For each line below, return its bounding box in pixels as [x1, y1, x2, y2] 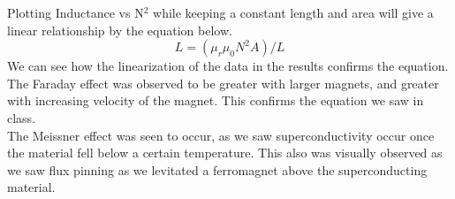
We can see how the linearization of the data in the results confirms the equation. [7, 57, 449, 75]
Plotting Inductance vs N [7, 4, 144, 21]
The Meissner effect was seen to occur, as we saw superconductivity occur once [7, 126, 435, 144]
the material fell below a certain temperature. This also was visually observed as [7, 143, 443, 162]
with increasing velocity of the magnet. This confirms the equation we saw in [7, 91, 424, 110]
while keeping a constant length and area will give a [153, 4, 434, 21]
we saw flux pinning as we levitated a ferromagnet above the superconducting [7, 160, 428, 179]
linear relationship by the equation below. [7, 20, 232, 39]
